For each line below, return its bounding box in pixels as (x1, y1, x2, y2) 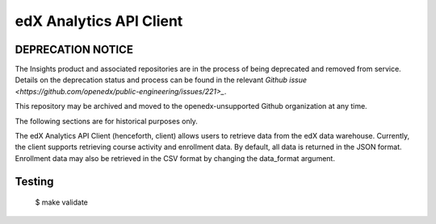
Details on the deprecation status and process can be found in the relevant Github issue (15, 75, 307, 85)
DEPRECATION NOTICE (15, 43, 133, 56)
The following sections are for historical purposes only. (15, 116, 198, 126)
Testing (15, 174, 54, 189)
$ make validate (35, 197, 88, 207)
